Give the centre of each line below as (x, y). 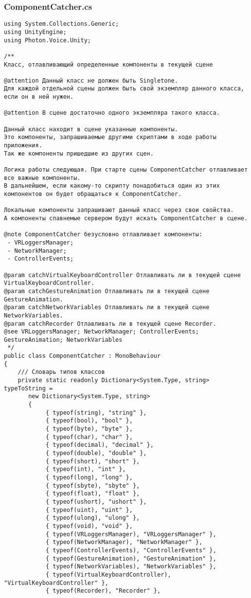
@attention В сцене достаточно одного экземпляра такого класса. (112, 113)
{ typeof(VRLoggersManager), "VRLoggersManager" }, (131, 534)
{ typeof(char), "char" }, (89, 437)
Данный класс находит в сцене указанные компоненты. (91, 129)
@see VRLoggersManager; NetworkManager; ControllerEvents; (101, 332)
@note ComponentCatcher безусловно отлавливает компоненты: (103, 235)
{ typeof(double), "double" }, (96, 453)
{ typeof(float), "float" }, (93, 494)
